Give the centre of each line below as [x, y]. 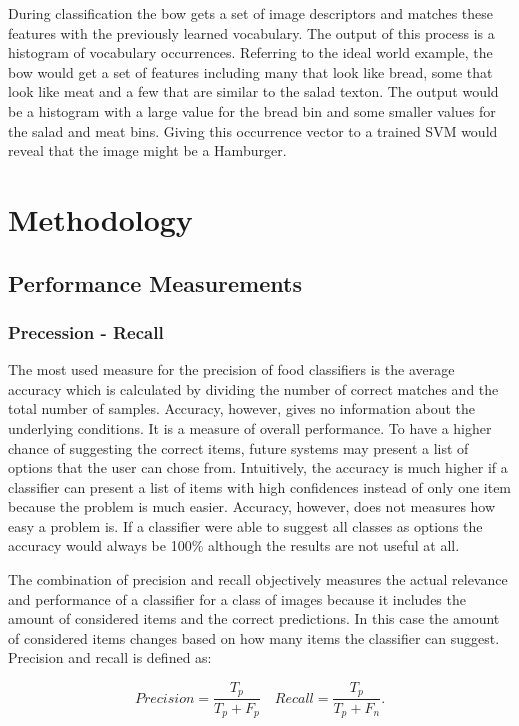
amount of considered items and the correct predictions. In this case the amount [254, 618]
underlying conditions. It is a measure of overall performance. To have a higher [250, 427]
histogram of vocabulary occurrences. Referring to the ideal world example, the [250, 52]
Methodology [100, 218]
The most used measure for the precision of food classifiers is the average [231, 369]
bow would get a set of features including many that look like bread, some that [250, 71]
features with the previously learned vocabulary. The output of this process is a [251, 32]
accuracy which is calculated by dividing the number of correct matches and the [253, 388]
